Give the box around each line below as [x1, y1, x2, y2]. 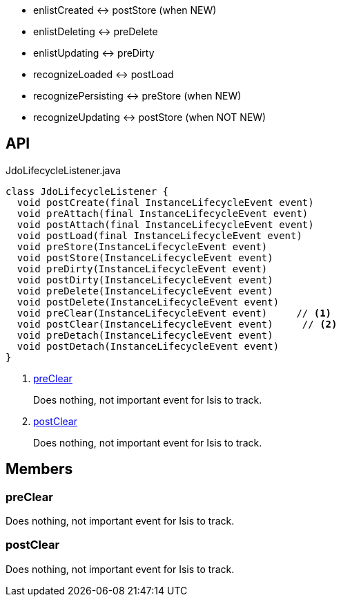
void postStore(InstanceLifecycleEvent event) [17, 252, 273, 263]
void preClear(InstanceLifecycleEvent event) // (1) [17, 307, 332, 319]
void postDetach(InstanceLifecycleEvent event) [17, 340, 280, 352]
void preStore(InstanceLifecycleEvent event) [17, 241, 268, 252]
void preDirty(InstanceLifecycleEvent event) [17, 263, 268, 274]
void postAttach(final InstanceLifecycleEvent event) [17, 218, 314, 230]
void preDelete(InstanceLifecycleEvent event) [17, 285, 273, 297]
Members [6, 460, 73, 478]
